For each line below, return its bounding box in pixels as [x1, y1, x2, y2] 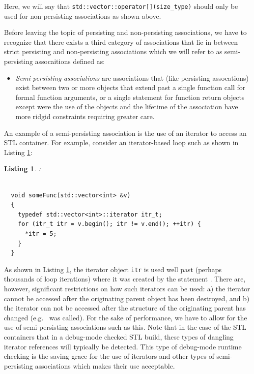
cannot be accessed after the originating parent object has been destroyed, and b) [4, 293, 250, 303]
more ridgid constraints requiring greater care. [15, 111, 155, 121]
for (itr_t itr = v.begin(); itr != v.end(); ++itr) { [18, 220, 201, 228]
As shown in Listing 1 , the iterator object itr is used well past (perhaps [4, 264, 222, 274]
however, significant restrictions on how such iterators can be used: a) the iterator [4, 283, 250, 293]
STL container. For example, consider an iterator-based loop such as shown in [4, 137, 239, 148]
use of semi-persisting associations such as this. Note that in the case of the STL [4, 322, 247, 332]
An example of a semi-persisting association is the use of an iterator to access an [4, 127, 247, 138]
